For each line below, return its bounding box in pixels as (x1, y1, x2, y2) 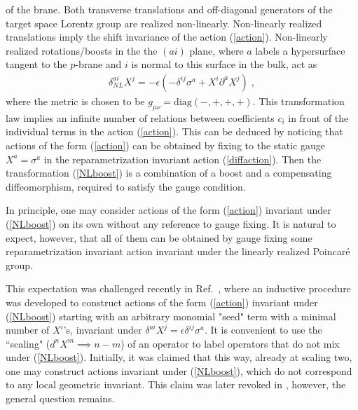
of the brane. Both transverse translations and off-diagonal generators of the (6, 2, 333, 16)
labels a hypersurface (255, 43, 345, 57)
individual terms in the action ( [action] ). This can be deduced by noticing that (6, 124, 343, 139)
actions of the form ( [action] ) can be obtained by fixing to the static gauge (6, 137, 325, 152)
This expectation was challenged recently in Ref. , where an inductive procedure (6, 281, 351, 296)
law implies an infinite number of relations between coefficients (6, 110, 275, 125)
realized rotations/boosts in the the (6, 43, 158, 57)
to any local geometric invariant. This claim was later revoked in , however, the (6, 377, 346, 392)
